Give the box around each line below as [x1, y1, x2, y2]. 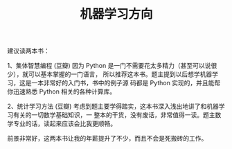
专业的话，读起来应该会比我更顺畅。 [12, 119, 116, 128]
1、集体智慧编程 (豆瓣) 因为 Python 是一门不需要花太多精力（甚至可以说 [7, 62, 211, 70]
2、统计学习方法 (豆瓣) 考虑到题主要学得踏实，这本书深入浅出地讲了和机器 [7, 102, 220, 111]
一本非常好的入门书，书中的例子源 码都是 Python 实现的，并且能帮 [30, 79, 221, 87]
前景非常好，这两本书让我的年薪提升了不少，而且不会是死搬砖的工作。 [7, 134, 208, 143]
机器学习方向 [79, 6, 153, 22]
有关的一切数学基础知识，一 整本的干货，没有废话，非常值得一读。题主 [12, 111, 215, 119]
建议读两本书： [7, 46, 50, 55]
